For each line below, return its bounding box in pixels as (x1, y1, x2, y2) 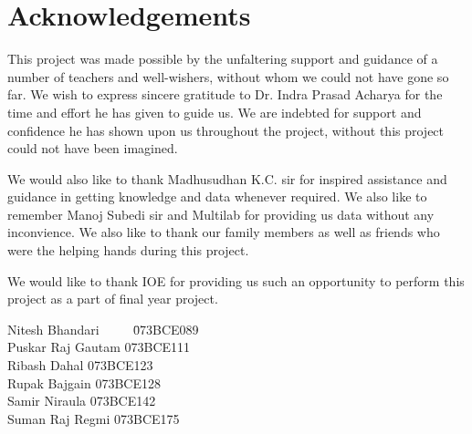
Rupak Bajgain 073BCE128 (7, 373, 162, 392)
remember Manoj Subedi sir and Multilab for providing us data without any (7, 204, 435, 223)
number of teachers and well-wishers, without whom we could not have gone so (7, 67, 449, 86)
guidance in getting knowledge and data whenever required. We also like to (7, 187, 427, 206)
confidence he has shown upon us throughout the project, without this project (7, 120, 445, 139)
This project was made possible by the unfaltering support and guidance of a (7, 49, 438, 68)
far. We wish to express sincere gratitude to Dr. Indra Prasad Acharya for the (7, 85, 443, 104)
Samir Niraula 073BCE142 (7, 391, 156, 410)
